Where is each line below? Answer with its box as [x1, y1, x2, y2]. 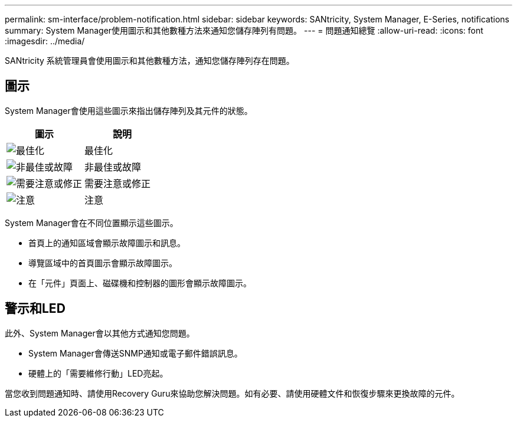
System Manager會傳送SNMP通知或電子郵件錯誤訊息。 [28, 348, 243, 358]
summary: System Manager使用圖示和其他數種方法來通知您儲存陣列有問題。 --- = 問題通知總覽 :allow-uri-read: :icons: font [5, 25, 483, 35]
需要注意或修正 [84, 177, 151, 189]
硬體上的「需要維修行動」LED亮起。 [28, 368, 168, 378]
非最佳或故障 [84, 161, 142, 173]
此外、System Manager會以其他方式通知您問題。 [5, 328, 195, 338]
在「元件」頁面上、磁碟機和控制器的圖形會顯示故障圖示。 [28, 277, 251, 288]
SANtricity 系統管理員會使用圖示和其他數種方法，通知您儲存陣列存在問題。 [5, 55, 295, 66]
